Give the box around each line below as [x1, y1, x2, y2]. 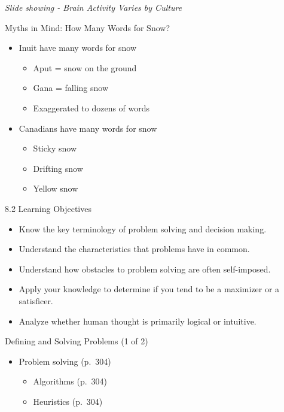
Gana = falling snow [33, 81, 109, 94]
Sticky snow [33, 142, 77, 154]
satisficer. [19, 294, 53, 307]
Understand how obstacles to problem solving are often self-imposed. [19, 262, 271, 275]
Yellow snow [33, 182, 78, 195]
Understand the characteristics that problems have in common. [19, 243, 250, 255]
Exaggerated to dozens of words [33, 101, 150, 114]
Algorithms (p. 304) [33, 375, 108, 387]
